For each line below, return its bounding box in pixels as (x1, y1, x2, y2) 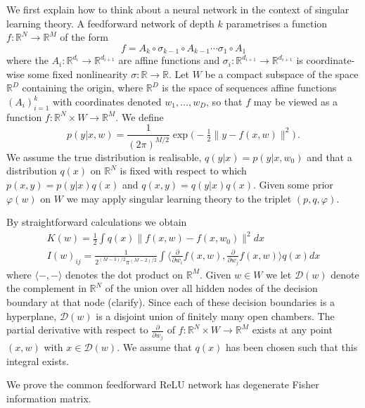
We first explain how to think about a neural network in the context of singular (6, 2, 350, 16)
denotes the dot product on (65, 267, 184, 281)
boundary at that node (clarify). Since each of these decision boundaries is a (6, 295, 335, 309)
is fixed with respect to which (120, 163, 247, 178)
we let (266, 267, 292, 281)
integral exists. (6, 353, 69, 368)
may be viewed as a (253, 94, 338, 109)
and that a (307, 149, 352, 164)
